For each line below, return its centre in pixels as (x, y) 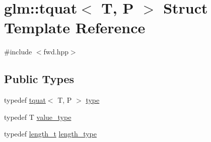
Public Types (39, 79)
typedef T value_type (38, 117)
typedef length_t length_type (51, 134)
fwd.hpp (56, 52)
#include (18, 52)
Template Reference (75, 27)
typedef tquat (25, 100)
